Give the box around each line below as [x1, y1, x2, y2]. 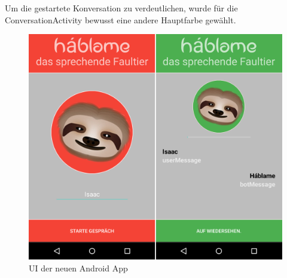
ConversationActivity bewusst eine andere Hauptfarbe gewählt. [5, 13, 236, 26]
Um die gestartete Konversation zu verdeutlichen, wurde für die [5, 2, 238, 14]
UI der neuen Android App [29, 261, 128, 274]
